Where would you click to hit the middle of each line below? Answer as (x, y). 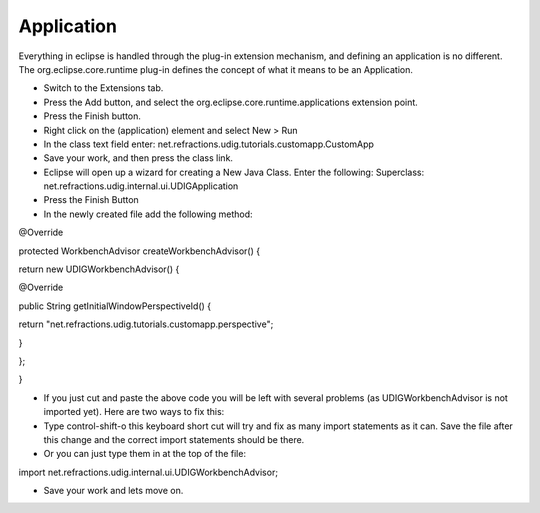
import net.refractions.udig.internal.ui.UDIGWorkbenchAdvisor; (148, 472)
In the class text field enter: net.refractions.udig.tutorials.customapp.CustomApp (209, 144)
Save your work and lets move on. (113, 491)
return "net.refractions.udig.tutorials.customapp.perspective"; (146, 324)
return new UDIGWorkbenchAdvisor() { (99, 269)
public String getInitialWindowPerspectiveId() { (115, 306)
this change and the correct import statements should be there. (174, 439)
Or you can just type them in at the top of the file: (145, 454)
